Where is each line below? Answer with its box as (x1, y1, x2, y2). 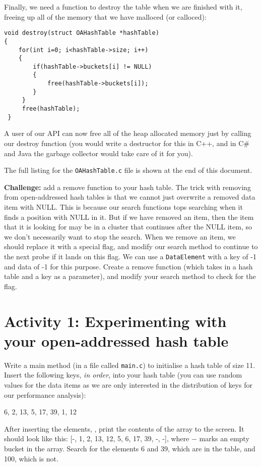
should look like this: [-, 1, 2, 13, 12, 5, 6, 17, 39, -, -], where (4, 433, 189, 444)
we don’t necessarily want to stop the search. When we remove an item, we (4, 231, 236, 242)
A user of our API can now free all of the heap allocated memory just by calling (4, 128, 251, 138)
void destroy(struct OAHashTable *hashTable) (4, 29, 159, 37)
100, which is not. (4, 453, 58, 463)
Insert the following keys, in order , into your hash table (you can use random (4, 369, 242, 380)
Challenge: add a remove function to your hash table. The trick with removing (4, 181, 251, 192)
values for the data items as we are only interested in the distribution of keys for (4, 380, 252, 390)
